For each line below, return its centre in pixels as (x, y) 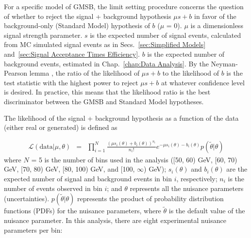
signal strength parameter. (43, 35)
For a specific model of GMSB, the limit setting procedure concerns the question (124, 6)
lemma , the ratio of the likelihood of (84, 73)
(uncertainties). (27, 198)
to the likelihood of (191, 73)
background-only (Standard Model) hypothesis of (77, 25)
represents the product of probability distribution (150, 198)
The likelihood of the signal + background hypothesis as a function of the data (121, 118)
